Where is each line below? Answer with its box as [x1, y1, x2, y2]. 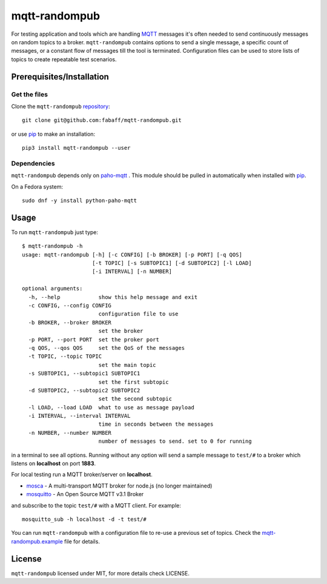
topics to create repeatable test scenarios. [11, 55, 117, 63]
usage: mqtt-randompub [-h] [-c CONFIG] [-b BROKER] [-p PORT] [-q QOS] [22, 251, 242, 258]
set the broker [98, 327, 144, 335]
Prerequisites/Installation [11, 72, 109, 82]
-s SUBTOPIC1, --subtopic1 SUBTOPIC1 [28, 370, 140, 377]
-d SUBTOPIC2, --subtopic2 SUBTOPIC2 [28, 387, 140, 394]
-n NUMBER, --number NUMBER [28, 429, 112, 436]
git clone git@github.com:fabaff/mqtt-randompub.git [22, 117, 182, 124]
